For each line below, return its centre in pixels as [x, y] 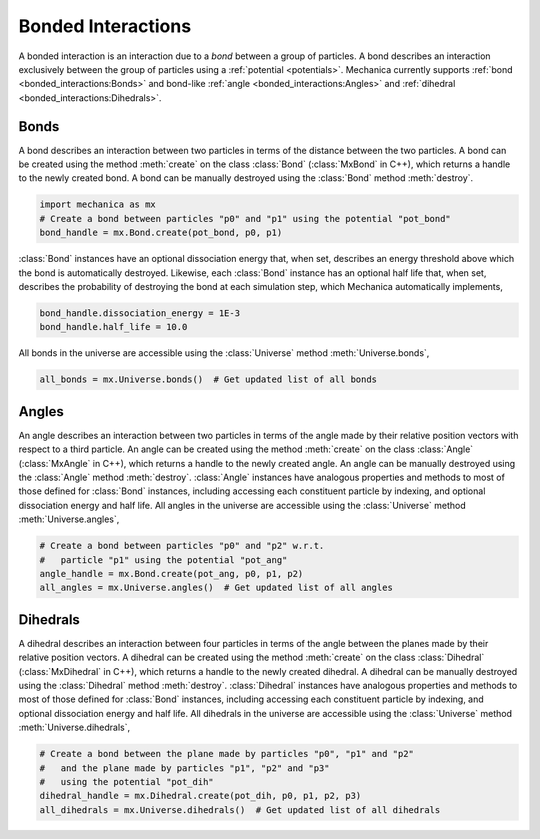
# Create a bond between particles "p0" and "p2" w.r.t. [182, 546]
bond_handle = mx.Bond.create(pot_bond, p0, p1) [161, 233]
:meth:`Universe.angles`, [69, 519]
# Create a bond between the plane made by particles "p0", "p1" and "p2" [227, 754]
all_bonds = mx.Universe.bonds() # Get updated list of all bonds [208, 379]
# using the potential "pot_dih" [126, 781]
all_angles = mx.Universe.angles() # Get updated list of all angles [216, 588]
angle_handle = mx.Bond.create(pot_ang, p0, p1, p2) [171, 573]
